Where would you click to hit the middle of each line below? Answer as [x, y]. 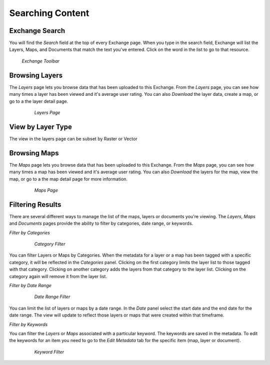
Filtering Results [35, 204]
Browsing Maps [34, 153]
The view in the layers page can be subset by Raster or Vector [73, 139]
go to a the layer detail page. [39, 101]
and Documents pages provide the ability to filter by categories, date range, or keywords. [101, 223]
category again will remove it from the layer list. [58, 276]
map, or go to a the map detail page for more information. [68, 179]
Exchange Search [37, 31]
